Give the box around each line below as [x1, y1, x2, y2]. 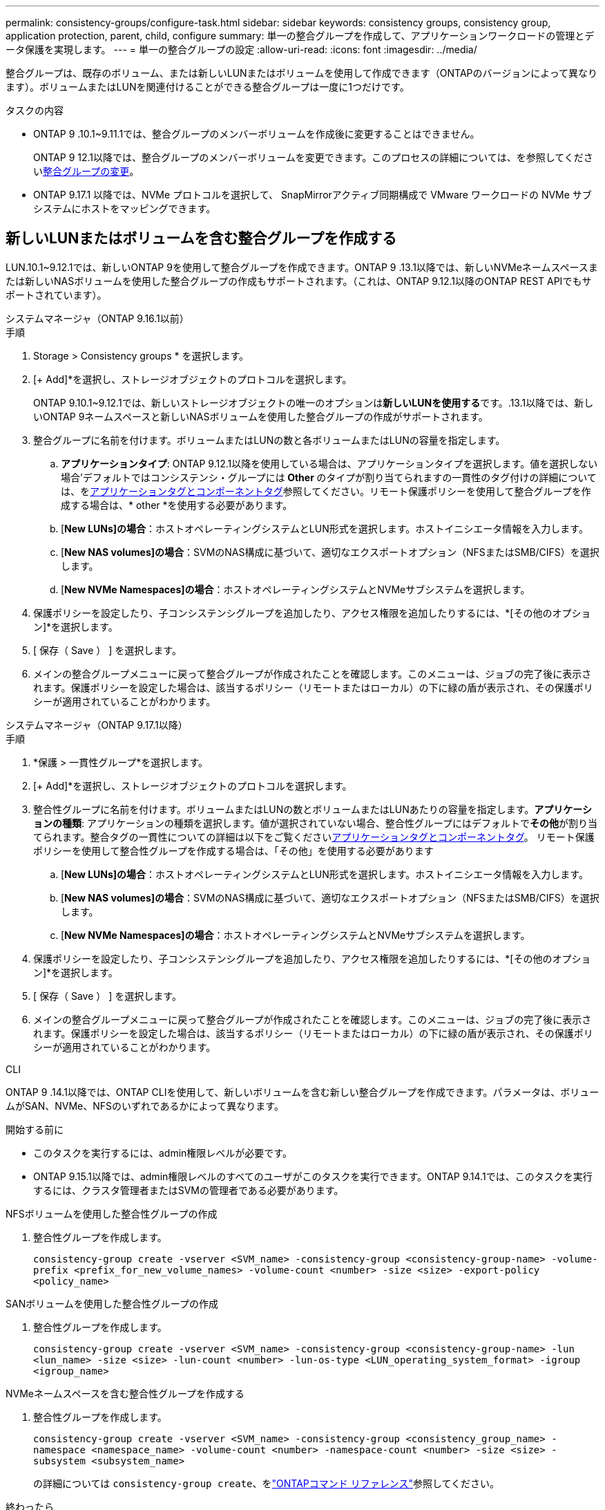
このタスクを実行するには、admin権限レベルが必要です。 [33, 1146, 292, 1159]
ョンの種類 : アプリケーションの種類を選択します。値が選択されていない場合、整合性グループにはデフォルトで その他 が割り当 [33, 817, 598, 829]
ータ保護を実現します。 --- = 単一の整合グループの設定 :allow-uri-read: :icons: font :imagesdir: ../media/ [6, 44, 477, 55]
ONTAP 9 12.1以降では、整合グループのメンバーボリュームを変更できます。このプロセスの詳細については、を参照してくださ [33, 151, 593, 163]
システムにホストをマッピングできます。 [33, 203, 216, 214]
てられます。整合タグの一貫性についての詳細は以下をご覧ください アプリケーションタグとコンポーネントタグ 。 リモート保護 [33, 830, 595, 843]
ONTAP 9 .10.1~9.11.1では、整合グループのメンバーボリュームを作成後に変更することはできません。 [33, 128, 480, 140]
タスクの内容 [6, 104, 64, 116]
